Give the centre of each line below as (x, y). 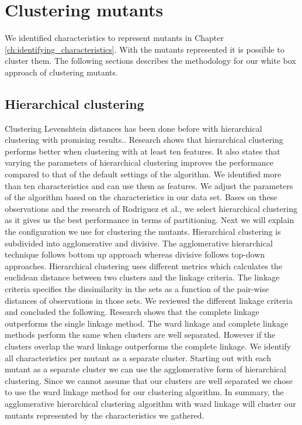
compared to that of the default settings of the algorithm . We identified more (143, 174)
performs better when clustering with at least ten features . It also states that (143, 151)
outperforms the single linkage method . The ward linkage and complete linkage (147, 323)
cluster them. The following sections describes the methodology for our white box (150, 61)
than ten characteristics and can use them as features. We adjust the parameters (149, 185)
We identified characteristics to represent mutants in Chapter (114, 38)
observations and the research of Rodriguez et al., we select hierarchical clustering (151, 208)
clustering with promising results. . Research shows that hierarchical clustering (144, 140)
